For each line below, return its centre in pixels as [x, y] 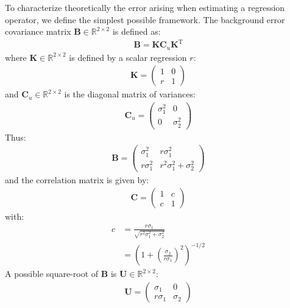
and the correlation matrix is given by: [77, 179]
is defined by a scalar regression [128, 57]
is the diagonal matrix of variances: [130, 94]
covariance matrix [38, 31]
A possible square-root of [52, 274]
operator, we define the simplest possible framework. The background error [145, 19]
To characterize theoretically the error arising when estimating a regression [145, 7]
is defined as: [136, 31]
